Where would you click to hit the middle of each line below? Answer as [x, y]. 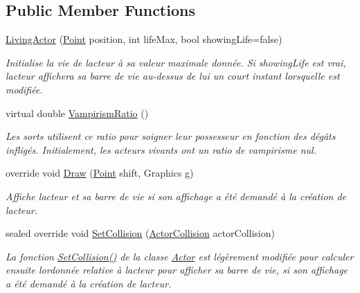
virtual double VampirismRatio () [77, 113]
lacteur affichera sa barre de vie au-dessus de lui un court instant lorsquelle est [173, 76]
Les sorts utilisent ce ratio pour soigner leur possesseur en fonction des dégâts [171, 136]
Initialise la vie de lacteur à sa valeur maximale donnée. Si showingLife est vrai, [176, 62]
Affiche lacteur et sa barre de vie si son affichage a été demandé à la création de [176, 196]
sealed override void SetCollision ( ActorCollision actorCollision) [140, 233]
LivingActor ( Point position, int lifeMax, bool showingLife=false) [144, 39]
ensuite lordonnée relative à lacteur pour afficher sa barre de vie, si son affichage [177, 270]
